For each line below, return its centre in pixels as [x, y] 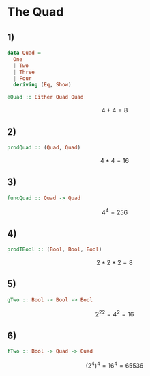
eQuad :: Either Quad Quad [45, 97]
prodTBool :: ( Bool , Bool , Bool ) [55, 249]
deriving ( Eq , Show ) [42, 85]
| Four [22, 78]
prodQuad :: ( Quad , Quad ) [44, 147]
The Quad [35, 12]
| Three [24, 72]
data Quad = [24, 53]
